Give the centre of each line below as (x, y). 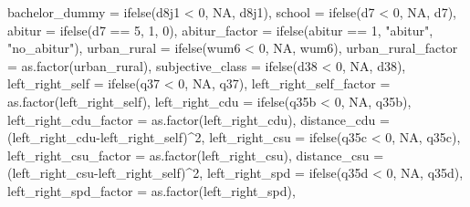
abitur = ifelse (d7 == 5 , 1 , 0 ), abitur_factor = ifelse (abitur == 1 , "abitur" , (220, 30)
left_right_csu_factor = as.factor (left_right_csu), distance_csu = (196, 155)
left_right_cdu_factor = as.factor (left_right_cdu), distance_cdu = (198, 119)
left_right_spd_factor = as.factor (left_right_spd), (151, 190)
